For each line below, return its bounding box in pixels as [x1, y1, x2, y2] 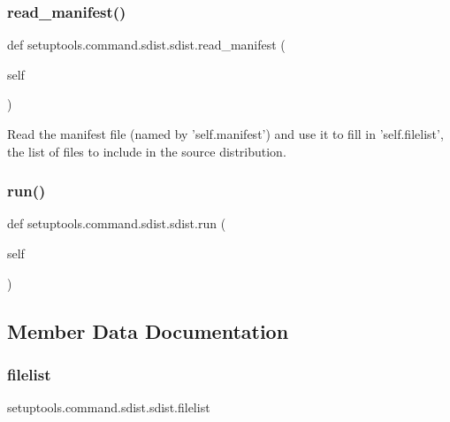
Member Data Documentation [7, 317, 289, 344]
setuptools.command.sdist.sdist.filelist [7, 398, 210, 417]
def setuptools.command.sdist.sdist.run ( [7, 214, 226, 233]
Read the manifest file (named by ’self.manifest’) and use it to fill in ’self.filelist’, [7, 125, 444, 142]
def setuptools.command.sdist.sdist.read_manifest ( [7, 35, 286, 54]
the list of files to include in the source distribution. [7, 142, 286, 160]
